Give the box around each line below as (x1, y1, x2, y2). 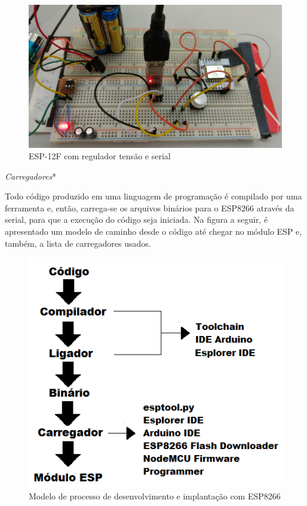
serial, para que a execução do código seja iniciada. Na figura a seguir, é (5, 213, 268, 226)
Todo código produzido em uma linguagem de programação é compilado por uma (5, 190, 302, 202)
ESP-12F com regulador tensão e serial (29, 150, 171, 162)
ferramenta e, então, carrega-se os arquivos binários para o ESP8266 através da (5, 201, 294, 214)
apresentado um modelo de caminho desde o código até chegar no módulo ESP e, (5, 225, 302, 238)
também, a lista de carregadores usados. (5, 237, 151, 249)
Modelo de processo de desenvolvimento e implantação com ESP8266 (29, 489, 281, 502)
